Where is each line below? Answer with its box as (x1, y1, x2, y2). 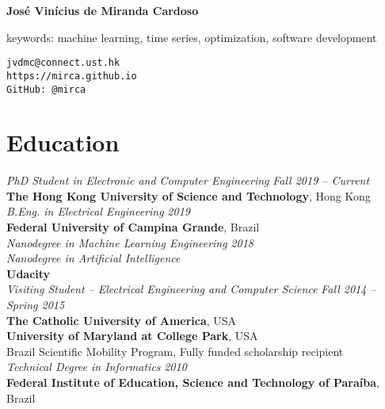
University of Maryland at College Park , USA (6, 327, 258, 344)
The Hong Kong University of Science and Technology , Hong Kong (6, 187, 371, 204)
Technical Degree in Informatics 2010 (6, 358, 187, 375)
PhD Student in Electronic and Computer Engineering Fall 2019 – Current (6, 172, 370, 189)
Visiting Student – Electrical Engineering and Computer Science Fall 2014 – (6, 281, 376, 297)
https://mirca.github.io (6, 70, 137, 82)
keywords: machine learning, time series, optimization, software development (6, 29, 377, 45)
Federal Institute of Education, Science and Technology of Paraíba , (6, 374, 379, 390)
